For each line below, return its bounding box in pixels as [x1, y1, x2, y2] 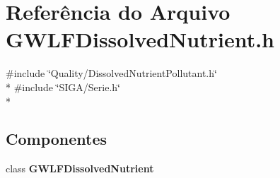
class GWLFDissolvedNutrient [6, 161, 154, 176]
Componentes [6, 128, 107, 150]
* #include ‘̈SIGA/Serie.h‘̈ [6, 79, 120, 94]
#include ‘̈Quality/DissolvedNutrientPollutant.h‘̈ [6, 66, 217, 81]
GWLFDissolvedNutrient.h [6, 25, 274, 54]
